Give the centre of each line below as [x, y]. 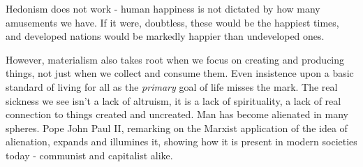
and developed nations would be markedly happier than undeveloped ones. [165, 36]
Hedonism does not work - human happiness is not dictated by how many [163, 8]
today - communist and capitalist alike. [89, 155]
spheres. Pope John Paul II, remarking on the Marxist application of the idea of [177, 128]
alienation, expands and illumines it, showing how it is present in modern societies [181, 141]
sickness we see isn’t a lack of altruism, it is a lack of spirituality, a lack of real [173, 100]
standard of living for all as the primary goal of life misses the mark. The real [172, 86]
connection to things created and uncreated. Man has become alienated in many [177, 114]
